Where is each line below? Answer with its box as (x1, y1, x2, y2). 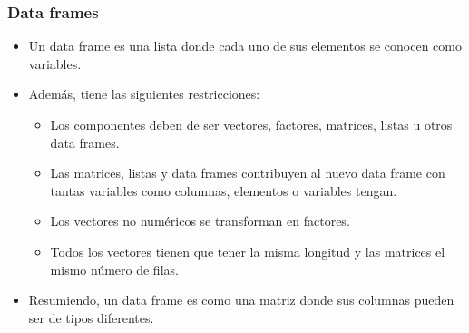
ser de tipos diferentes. (28, 308, 154, 327)
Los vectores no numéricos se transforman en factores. (50, 211, 350, 230)
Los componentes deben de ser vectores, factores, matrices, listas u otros (50, 115, 453, 133)
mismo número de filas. (50, 260, 179, 279)
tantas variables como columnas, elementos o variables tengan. (50, 181, 397, 200)
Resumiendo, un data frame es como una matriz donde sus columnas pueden (28, 290, 454, 309)
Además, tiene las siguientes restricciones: (28, 84, 260, 103)
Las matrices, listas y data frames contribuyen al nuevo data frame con (50, 163, 445, 182)
